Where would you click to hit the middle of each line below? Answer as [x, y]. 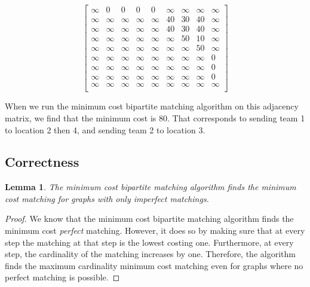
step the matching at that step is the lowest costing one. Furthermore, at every [149, 242]
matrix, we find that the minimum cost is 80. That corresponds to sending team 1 [155, 117]
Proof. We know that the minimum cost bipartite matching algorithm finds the [149, 219]
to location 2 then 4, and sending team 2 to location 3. [105, 129]
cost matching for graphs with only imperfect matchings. [107, 198]
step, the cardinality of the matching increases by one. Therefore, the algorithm [150, 254]
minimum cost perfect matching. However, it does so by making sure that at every [155, 230]
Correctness [42, 162]
